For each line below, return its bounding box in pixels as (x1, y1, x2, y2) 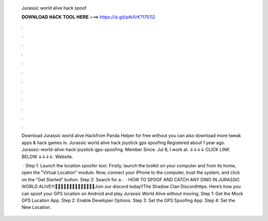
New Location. (21, 204, 52, 211)
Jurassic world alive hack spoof (21, 5, 87, 11)
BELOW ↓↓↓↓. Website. (21, 153, 73, 159)
